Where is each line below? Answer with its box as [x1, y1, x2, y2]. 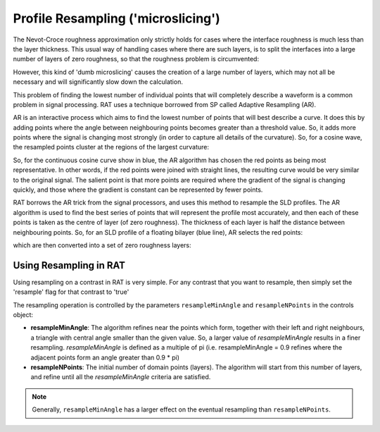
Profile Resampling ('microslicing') [13, 11, 221, 26]
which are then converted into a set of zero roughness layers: [13, 240, 191, 249]
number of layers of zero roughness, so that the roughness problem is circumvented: [13, 55, 260, 63]
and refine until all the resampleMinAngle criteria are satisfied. [30, 373, 211, 381]
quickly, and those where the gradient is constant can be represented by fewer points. [13, 185, 263, 194]
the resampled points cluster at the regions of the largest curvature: [13, 143, 210, 152]
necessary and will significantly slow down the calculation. [13, 78, 183, 86]
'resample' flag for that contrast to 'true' [13, 288, 129, 296]
